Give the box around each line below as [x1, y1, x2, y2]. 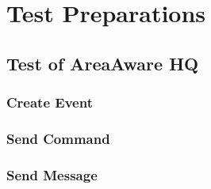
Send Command [6, 128, 110, 148]
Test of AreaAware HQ [6, 51, 199, 75]
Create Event [6, 93, 93, 112]
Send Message [6, 164, 98, 184]
